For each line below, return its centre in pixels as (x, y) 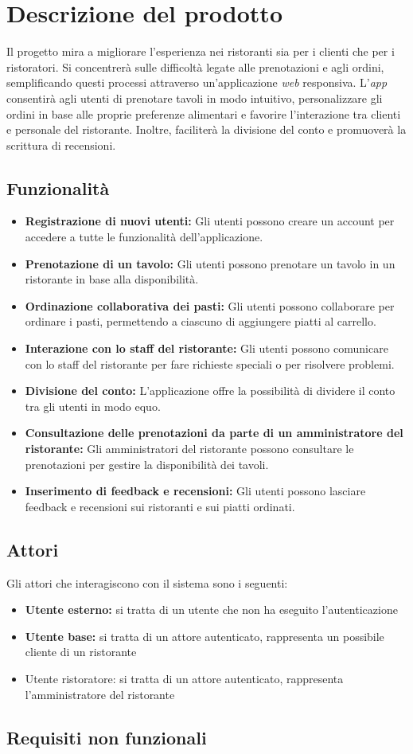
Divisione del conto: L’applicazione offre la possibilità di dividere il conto (210, 391)
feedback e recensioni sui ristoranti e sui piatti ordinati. (160, 506)
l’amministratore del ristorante (100, 694)
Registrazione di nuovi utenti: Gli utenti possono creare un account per (210, 221)
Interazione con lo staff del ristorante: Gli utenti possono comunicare (206, 348)
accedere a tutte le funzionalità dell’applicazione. (144, 237)
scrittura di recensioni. (61, 145)
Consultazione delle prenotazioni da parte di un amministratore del (214, 433)
